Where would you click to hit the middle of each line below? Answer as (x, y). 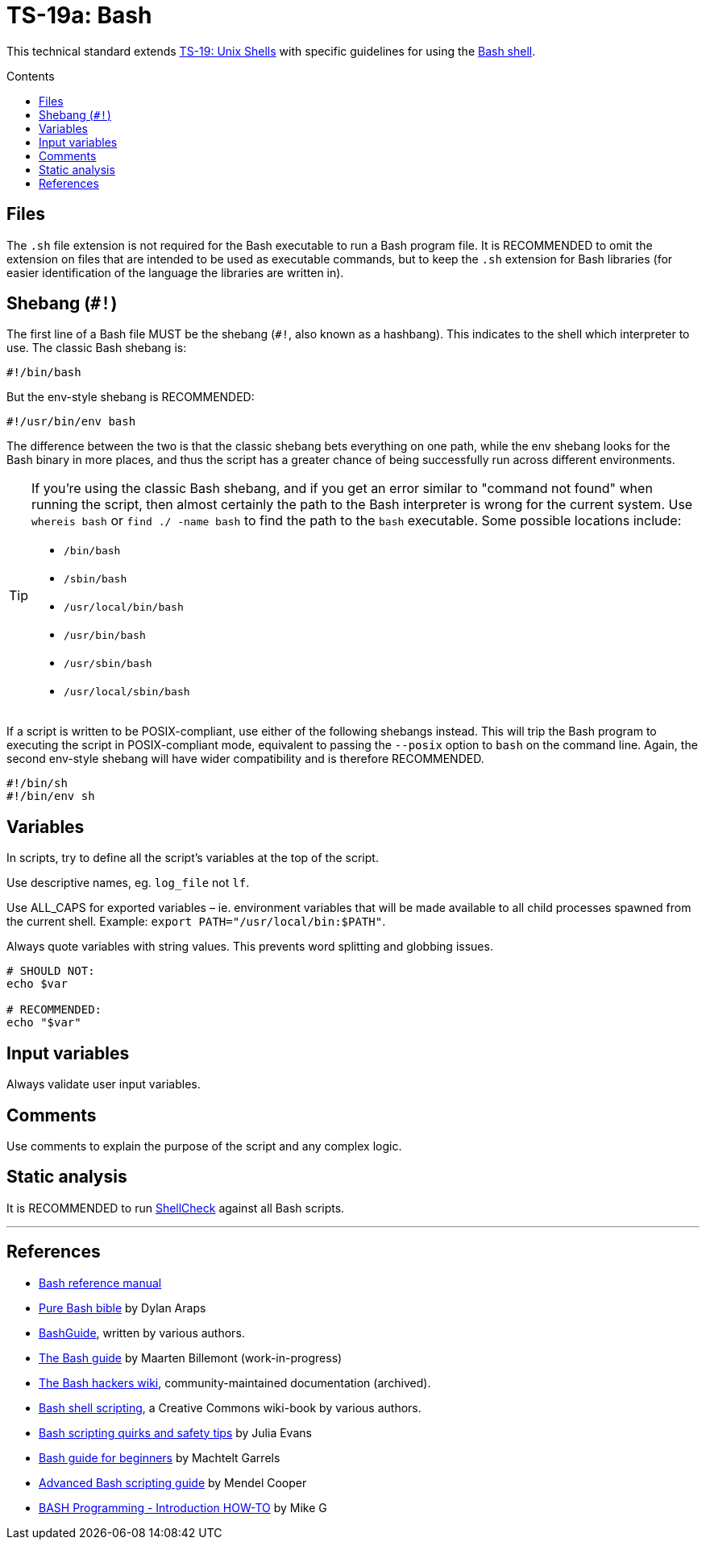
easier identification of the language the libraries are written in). (175, 272)
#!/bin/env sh (51, 796)
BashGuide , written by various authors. (142, 1333)
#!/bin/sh (37, 783)
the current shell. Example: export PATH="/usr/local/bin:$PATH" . (196, 922)
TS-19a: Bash (79, 15)
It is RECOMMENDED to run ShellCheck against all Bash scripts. (176, 1208)
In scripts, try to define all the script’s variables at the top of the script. (193, 858)
